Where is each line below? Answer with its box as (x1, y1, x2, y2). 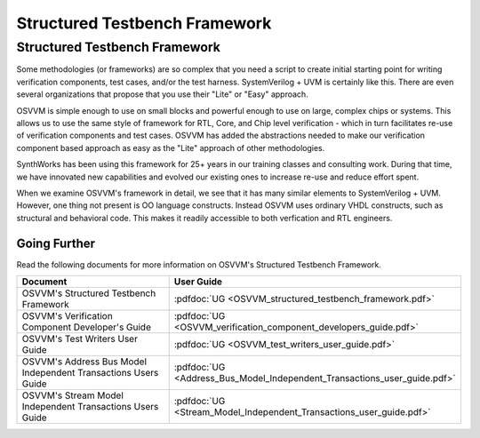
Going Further (16, 235, 96, 251)
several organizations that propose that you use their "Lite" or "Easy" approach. (16, 89, 308, 100)
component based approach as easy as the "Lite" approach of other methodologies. (16, 142, 325, 153)
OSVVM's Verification (21, 309, 113, 322)
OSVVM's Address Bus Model (21, 355, 147, 368)
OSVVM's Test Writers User (21, 332, 138, 345)
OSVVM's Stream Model (21, 389, 124, 402)
